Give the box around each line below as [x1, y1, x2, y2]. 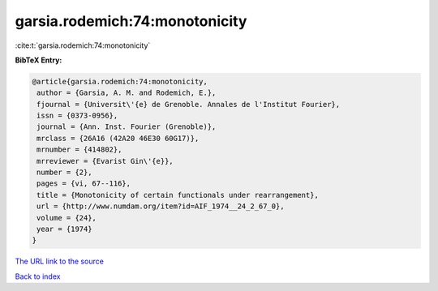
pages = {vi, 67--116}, [36, 179, 131, 188]
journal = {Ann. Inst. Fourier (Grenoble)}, [36, 122, 217, 131]
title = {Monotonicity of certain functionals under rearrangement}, [36, 190, 320, 199]
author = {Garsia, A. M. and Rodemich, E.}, [36, 88, 217, 97]
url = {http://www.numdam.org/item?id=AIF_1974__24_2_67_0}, [36, 202, 285, 211]
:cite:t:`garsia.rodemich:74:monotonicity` [15, 41, 151, 50]
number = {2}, [36, 168, 92, 178]
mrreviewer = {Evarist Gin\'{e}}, [36, 156, 174, 165]
